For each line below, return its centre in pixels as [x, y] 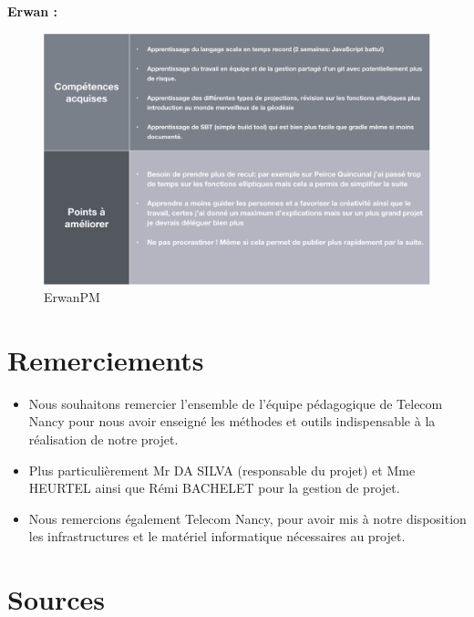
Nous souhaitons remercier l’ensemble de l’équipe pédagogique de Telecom [236, 403]
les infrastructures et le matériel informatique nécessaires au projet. [217, 536]
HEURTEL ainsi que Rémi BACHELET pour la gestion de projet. [214, 488]
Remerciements [106, 359]
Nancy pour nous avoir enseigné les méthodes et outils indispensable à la [232, 421]
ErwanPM [72, 297]
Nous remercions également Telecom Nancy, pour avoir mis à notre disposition [247, 518]
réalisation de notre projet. [103, 439]
